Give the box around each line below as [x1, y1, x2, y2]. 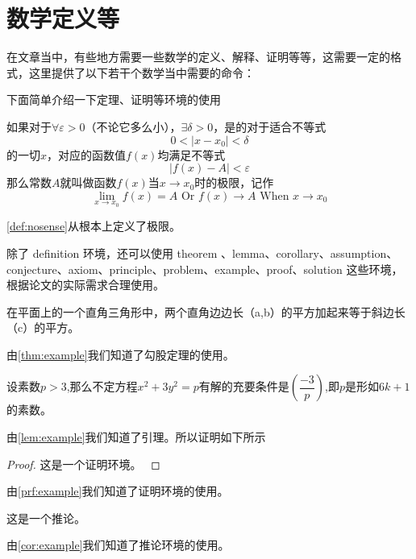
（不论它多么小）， [85, 118, 181, 135]
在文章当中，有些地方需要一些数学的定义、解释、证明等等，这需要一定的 [6, 48, 390, 65]
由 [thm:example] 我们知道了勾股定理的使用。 [6, 346, 235, 362]
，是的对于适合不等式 [213, 118, 327, 135]
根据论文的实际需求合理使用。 [6, 276, 164, 293]
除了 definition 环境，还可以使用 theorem [6, 244, 218, 261]
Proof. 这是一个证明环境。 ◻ [6, 455, 160, 472]
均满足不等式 [157, 146, 226, 163]
